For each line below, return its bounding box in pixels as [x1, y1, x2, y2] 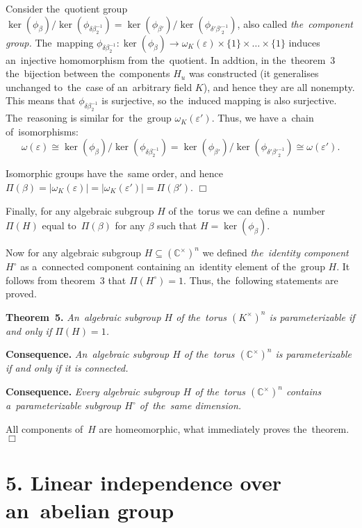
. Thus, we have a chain [211, 110, 314, 125]
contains [286, 384, 322, 399]
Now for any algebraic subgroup [6, 245, 142, 260]
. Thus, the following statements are [183, 272, 338, 287]
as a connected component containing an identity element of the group [20, 259, 325, 274]
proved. [6, 286, 37, 301]
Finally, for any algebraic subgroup [6, 203, 154, 217]
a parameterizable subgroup [6, 398, 122, 413]
